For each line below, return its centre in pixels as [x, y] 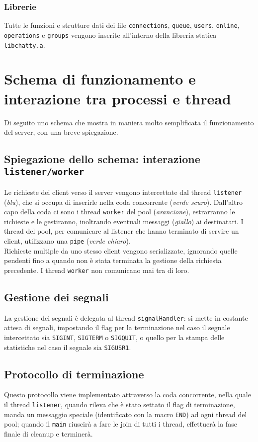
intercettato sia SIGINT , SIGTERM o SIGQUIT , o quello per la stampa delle [114, 337]
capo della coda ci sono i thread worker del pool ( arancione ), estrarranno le [120, 212]
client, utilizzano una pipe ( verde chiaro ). [67, 240]
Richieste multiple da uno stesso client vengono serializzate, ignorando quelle [121, 250]
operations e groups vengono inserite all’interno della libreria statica [110, 35]
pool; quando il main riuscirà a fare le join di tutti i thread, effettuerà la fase [121, 424]
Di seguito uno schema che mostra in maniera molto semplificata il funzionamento [129, 122]
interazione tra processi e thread [118, 98]
